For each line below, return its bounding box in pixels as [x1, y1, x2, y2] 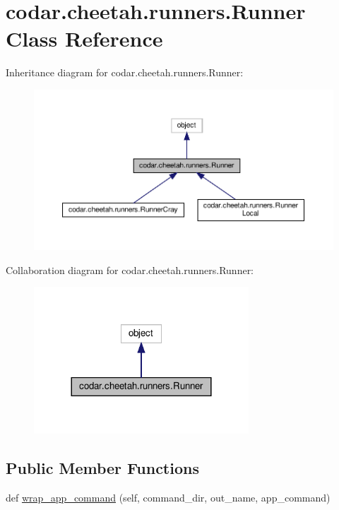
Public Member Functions [6, 457, 199, 479]
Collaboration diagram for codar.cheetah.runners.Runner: [6, 262, 254, 277]
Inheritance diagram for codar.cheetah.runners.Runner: [6, 65, 244, 80]
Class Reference [6, 24, 163, 53]
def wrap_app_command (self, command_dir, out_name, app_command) [6, 490, 331, 505]
